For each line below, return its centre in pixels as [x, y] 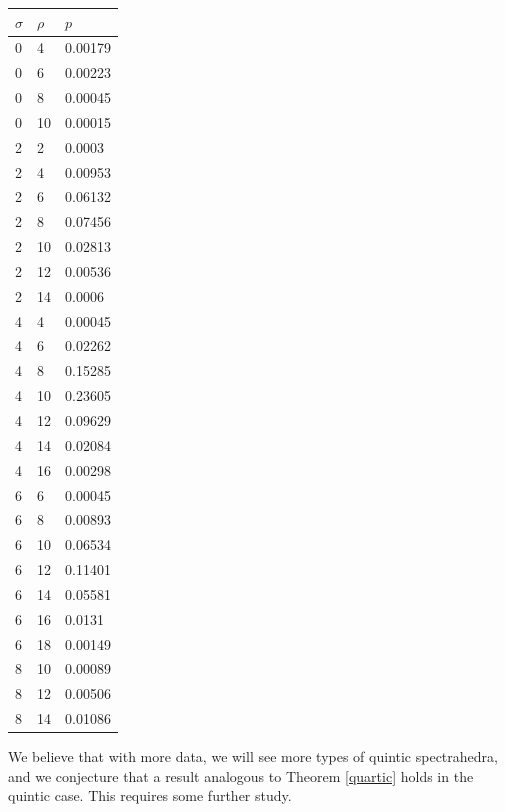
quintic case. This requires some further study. [150, 795]
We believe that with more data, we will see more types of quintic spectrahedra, [253, 756]
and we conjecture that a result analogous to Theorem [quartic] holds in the [241, 775]
